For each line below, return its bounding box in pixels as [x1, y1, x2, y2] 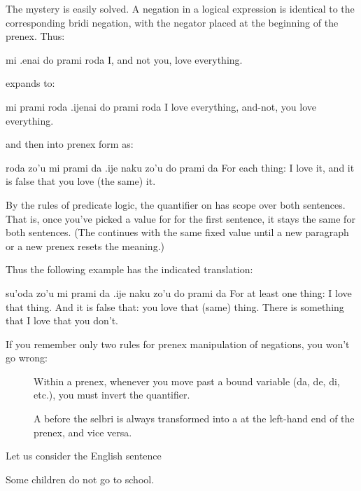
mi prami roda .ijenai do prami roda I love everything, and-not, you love [6, 99, 316, 113]
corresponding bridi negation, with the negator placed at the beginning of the [6, 15, 339, 29]
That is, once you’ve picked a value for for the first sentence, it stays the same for [6, 211, 355, 226]
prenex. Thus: [6, 29, 65, 43]
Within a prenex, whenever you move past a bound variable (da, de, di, [34, 373, 340, 388]
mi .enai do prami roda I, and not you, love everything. [6, 52, 243, 67]
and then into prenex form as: [6, 137, 134, 151]
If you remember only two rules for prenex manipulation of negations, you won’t [6, 336, 350, 351]
